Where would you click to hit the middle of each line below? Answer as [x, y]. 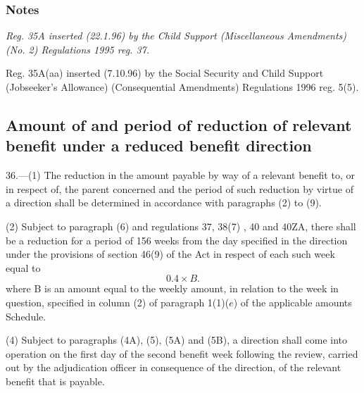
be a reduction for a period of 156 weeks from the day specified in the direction [177, 240]
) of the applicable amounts [293, 302]
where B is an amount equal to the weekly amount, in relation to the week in [172, 288]
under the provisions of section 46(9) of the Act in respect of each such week [170, 254]
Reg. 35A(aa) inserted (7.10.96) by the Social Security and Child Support [165, 73]
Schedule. [26, 316]
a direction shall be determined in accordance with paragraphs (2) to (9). [164, 202]
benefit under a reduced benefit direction [159, 145]
